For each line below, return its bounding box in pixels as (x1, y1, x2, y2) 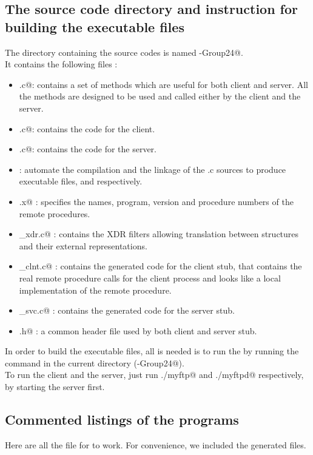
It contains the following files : (5, 58, 118, 70)
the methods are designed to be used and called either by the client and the (19, 90, 301, 103)
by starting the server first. (5, 380, 105, 393)
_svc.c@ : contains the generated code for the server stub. (19, 304, 235, 317)
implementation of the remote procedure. (19, 283, 172, 296)
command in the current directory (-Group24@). (5, 356, 184, 369)
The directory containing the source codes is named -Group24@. (5, 45, 243, 58)
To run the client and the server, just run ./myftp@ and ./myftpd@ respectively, (5, 368, 304, 381)
